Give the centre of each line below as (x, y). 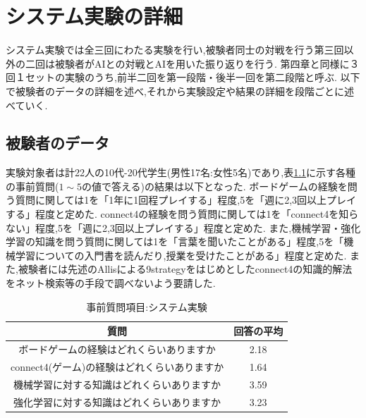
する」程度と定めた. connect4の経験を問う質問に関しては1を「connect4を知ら (182, 214)
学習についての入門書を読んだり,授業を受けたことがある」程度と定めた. (181, 255)
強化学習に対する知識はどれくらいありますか (117, 401)
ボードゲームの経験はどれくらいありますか (117, 349)
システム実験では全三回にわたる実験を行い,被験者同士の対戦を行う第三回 (175, 50)
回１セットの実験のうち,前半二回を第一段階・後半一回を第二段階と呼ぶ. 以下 (183, 77)
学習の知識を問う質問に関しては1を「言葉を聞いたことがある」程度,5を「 (175, 241)
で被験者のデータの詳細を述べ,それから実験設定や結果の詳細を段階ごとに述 (180, 91)
